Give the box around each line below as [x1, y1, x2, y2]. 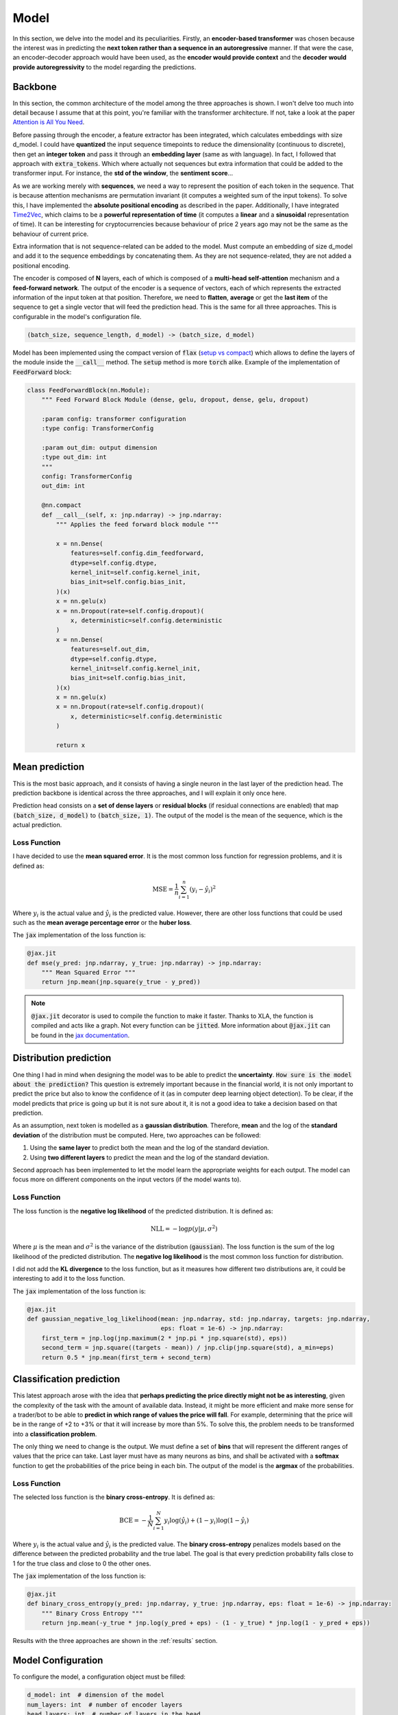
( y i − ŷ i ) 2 [189, 884, 216, 895]
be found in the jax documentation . [31, 1031, 130, 1039]
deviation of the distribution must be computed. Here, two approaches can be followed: [12, 1131, 261, 1139]
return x [55, 742, 86, 749]
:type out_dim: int [41, 453, 108, 461]
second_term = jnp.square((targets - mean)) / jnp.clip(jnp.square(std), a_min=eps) [41, 1344, 335, 1351]
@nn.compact [41, 501, 82, 509]
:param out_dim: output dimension [41, 443, 158, 451]
